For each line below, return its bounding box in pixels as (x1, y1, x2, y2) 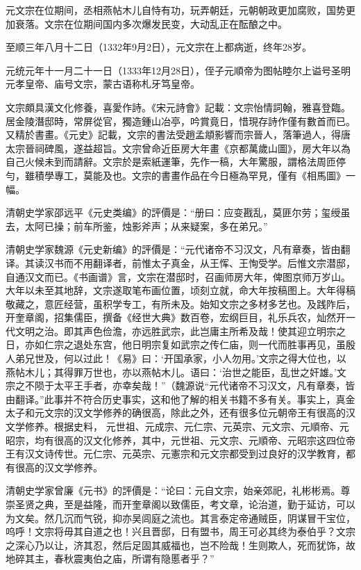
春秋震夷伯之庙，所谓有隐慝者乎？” (53, 551, 215, 566)
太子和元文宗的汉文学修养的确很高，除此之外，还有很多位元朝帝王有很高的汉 (6, 405, 355, 420)
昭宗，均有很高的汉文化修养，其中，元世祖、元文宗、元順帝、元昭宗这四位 (6, 432, 346, 447)
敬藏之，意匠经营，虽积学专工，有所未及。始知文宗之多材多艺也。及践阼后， (6, 296, 355, 311)
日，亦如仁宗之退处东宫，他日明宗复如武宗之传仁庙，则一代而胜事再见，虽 (6, 337, 346, 352)
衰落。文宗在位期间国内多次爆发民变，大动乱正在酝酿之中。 (15, 16, 287, 31)
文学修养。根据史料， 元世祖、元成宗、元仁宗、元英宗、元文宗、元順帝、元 (6, 419, 349, 434)
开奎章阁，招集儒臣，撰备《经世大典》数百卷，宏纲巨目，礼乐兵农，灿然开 (6, 310, 346, 325)
